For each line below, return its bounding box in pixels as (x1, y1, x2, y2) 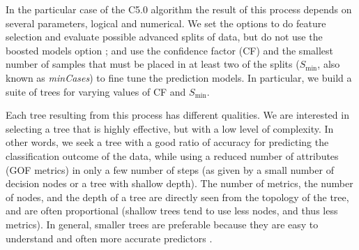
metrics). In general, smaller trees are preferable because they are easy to (6, 216, 319, 231)
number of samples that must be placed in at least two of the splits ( (6, 57, 300, 71)
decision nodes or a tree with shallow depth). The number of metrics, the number (6, 176, 353, 191)
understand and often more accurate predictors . (6, 230, 213, 245)
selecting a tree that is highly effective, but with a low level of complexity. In (6, 121, 334, 135)
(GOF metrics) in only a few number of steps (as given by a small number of (6, 162, 334, 177)
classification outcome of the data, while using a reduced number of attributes (6, 148, 339, 163)
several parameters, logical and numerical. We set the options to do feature (6, 15, 326, 30)
